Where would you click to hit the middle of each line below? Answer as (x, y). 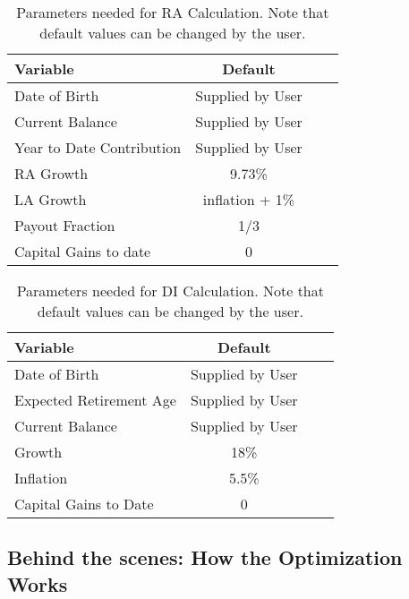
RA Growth (51, 173)
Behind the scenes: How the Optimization (205, 557)
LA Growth (51, 199)
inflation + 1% (249, 199)
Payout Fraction (65, 225)
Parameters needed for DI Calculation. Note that (170, 291)
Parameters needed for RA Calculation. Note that (173, 12)
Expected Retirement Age (95, 400)
